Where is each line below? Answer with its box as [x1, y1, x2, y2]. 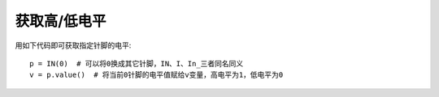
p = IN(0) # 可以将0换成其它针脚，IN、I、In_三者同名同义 [29, 59, 244, 68]
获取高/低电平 [15, 12, 106, 30]
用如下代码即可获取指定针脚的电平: [15, 40, 132, 50]
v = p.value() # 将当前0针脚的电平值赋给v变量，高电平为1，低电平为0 [29, 70, 284, 80]
